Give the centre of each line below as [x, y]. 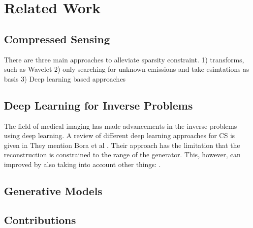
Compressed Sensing [57, 39]
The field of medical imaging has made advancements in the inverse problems [121, 126]
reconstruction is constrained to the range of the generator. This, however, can [122, 155]
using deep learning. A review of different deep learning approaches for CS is [120, 135]
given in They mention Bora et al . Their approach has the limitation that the [122, 145]
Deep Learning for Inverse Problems [98, 105]
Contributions [40, 219]
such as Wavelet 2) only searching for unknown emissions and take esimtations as [126, 69]
